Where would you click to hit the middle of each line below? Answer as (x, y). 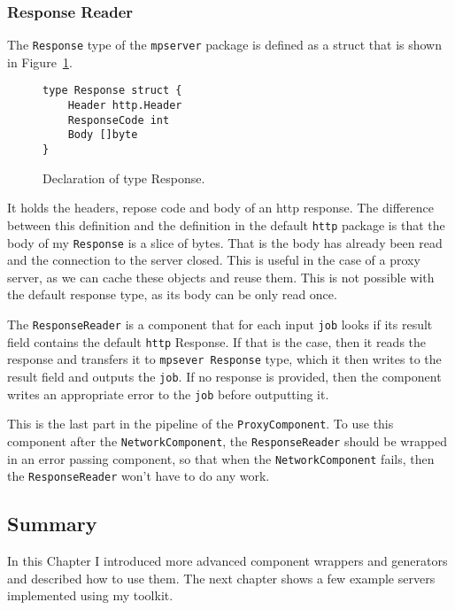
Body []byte (103, 135)
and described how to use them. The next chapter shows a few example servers (221, 578)
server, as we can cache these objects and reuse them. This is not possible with (221, 277)
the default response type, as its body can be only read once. (172, 294)
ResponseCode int (119, 120)
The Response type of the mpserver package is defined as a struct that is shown (225, 45)
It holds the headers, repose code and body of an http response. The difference (220, 208)
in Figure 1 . (40, 62)
